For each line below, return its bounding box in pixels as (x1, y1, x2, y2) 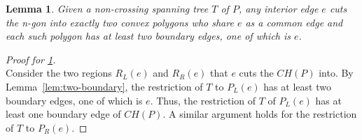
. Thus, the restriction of (150, 93, 256, 107)
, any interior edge (238, 1, 319, 15)
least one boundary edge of (6, 107, 121, 121)
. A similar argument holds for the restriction (162, 107, 357, 121)
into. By (319, 65, 354, 80)
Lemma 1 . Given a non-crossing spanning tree (6, 1, 209, 15)
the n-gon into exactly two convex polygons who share (6, 15, 234, 29)
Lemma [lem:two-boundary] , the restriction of (6, 79, 203, 93)
